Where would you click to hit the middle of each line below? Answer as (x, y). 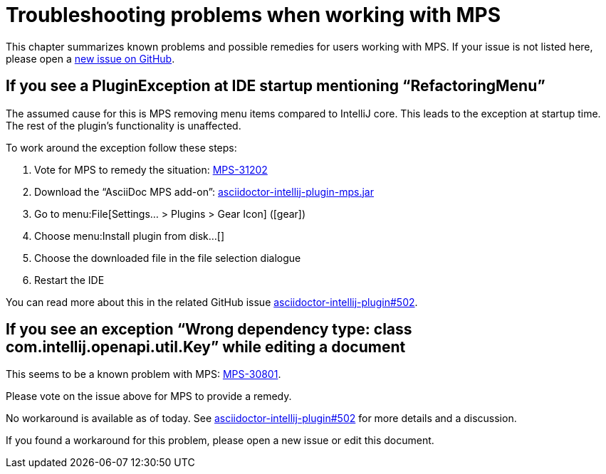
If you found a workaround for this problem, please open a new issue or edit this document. (220, 441)
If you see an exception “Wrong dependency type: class (209, 330)
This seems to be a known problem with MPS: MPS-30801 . (143, 374)
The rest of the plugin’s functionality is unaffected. (124, 125)
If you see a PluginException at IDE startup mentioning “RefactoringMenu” (276, 86)
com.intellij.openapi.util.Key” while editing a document (206, 347)
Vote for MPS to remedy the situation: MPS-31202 (151, 169)
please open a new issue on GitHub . (90, 58)
